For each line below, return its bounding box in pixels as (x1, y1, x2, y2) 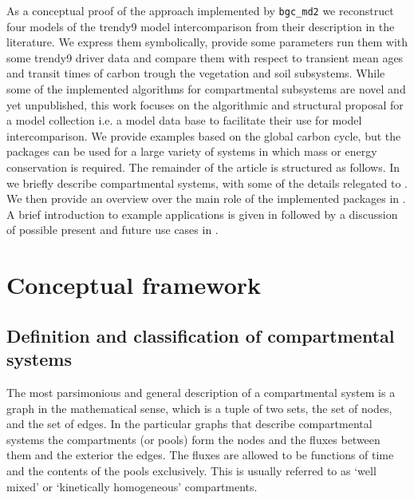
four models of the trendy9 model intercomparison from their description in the (6, 18, 395, 34)
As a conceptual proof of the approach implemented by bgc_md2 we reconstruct (6, 2, 394, 18)
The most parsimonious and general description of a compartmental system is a (6, 383, 396, 400)
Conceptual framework (6, 268, 262, 301)
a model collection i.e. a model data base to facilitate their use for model (6, 112, 362, 129)
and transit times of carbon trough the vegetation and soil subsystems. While (6, 65, 385, 81)
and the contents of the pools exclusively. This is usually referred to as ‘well (6, 462, 377, 478)
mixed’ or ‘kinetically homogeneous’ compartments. (6, 478, 258, 494)
